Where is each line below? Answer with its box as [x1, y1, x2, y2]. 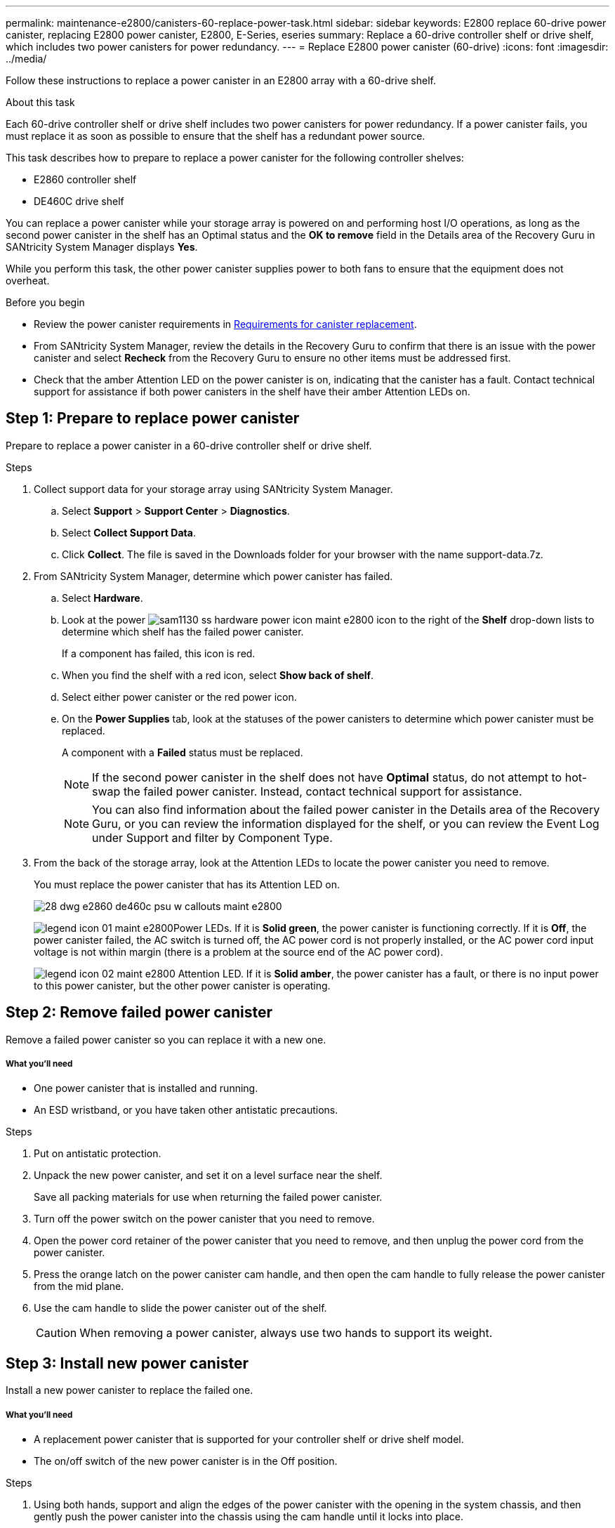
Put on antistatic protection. [34, 1147, 161, 1160]
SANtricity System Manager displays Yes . [6, 241, 198, 253]
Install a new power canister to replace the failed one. [6, 1384, 253, 1397]
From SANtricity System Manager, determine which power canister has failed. [34, 569, 393, 582]
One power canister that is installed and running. [34, 1082, 258, 1095]
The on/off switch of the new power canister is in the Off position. [34, 1455, 338, 1468]
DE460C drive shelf [34, 195, 124, 207]
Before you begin [6, 296, 85, 308]
